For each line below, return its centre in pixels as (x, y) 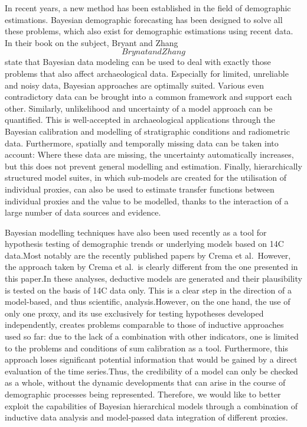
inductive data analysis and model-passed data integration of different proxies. (146, 417)
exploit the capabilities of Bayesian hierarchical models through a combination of (151, 405)
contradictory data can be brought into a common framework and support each (148, 97)
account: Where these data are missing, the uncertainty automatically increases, (149, 154)
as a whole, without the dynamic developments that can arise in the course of (145, 382)
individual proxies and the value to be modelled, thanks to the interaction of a (147, 201)
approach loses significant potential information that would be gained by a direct (151, 359)
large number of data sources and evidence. (83, 212)
